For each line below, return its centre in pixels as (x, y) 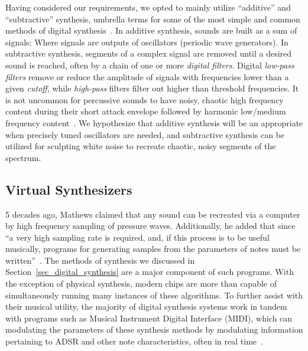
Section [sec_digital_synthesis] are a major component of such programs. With (150, 272)
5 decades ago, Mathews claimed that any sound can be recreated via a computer (153, 214)
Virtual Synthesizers (69, 189)
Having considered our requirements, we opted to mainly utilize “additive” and (148, 7)
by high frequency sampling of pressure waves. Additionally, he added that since (150, 226)
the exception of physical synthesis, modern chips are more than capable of (141, 283)
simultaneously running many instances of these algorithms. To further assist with (154, 295)
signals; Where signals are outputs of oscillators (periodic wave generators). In (147, 42)
